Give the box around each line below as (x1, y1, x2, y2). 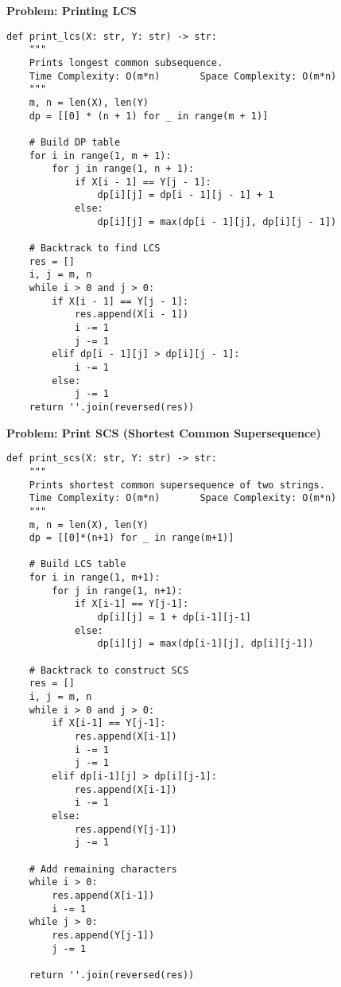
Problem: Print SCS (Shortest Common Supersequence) (6, 424, 321, 441)
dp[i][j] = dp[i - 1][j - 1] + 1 (97, 189, 274, 201)
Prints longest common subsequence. (29, 56, 223, 68)
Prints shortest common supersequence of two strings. (29, 479, 325, 491)
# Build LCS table (29, 558, 126, 570)
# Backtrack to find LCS (29, 243, 161, 255)
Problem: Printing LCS (6, 2, 137, 18)
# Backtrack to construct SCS (29, 664, 189, 676)
